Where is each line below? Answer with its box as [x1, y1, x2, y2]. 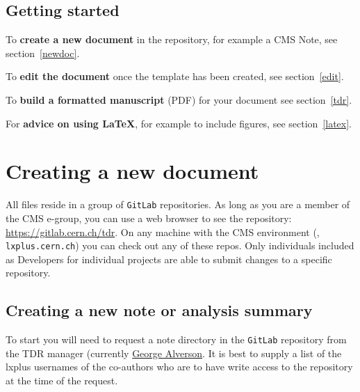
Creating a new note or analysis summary [6, 299, 313, 321]
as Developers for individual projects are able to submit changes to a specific [6, 251, 332, 266]
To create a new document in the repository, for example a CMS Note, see [6, 32, 338, 47]
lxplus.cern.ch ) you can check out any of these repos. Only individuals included [6, 238, 354, 253]
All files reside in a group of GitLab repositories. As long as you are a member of [6, 197, 350, 212]
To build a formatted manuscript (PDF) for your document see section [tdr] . [6, 92, 352, 107]
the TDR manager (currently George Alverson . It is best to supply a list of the [6, 345, 342, 360]
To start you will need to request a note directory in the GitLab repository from [6, 332, 347, 347]
